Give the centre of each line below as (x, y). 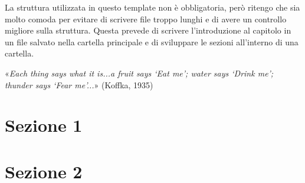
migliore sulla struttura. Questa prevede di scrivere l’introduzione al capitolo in (148, 30)
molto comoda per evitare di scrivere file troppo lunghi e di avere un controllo (146, 19)
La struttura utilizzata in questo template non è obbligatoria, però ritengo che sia (152, 7)
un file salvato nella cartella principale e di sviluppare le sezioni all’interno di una (152, 41)
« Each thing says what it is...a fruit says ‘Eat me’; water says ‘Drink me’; (139, 73)
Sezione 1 (44, 125)
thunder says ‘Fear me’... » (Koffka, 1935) (79, 84)
